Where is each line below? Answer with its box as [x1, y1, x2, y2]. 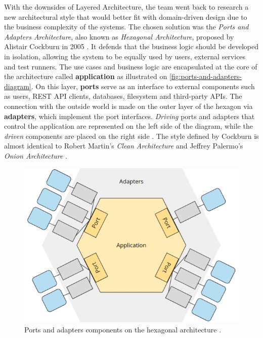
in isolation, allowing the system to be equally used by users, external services [4, 51, 246, 61]
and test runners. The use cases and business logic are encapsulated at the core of [4, 61, 257, 71]
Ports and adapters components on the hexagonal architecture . [24, 324, 222, 334]
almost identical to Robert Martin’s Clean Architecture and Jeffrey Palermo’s [4, 140, 243, 151]
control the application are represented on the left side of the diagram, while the [4, 121, 253, 131]
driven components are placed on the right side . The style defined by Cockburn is [4, 130, 259, 141]
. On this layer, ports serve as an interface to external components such [31, 81, 255, 91]
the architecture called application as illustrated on [4, 71, 167, 82]
